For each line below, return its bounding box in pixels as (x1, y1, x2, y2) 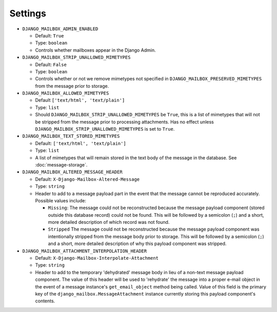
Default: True (35, 32, 64, 38)
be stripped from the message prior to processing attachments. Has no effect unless (35, 118, 214, 125)
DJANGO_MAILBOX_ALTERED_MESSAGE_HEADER (22, 169, 123, 175)
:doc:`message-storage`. (35, 161, 88, 168)
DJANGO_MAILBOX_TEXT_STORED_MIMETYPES (22, 133, 120, 139)
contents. (35, 298, 55, 304)
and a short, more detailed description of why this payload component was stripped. (48, 241, 227, 247)
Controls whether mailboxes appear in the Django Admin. (35, 47, 156, 53)
